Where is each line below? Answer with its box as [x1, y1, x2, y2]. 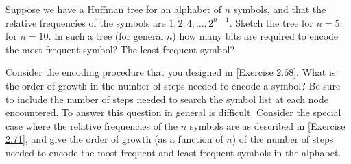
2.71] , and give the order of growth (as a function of [5, 132, 223, 146]
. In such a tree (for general [48, 29, 164, 43]
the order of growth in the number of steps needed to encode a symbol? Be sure [5, 78, 341, 92]
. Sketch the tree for [229, 15, 313, 29]
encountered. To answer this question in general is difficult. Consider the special [5, 105, 341, 120]
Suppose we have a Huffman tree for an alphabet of [5, 2, 222, 16]
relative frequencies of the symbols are [5, 15, 166, 29]
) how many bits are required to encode [172, 29, 339, 43]
